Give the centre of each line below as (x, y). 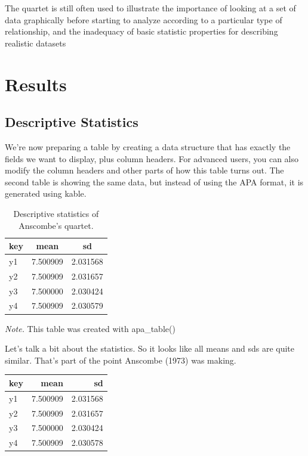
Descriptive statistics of (56, 213)
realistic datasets (36, 43)
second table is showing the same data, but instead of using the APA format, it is (154, 182)
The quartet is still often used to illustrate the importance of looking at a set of (150, 8)
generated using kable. (46, 193)
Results (36, 84)
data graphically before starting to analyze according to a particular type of (144, 19)
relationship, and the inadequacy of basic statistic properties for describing (141, 31)
